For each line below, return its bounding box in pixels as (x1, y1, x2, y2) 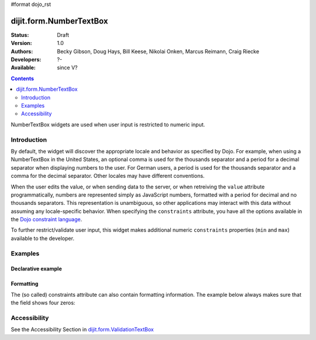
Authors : (11, 47, 33, 55)
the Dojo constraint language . (11, 216, 83, 223)
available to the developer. (11, 235, 74, 242)
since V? (57, 64, 78, 71)
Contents (11, 75, 35, 82)
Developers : (11, 56, 42, 63)
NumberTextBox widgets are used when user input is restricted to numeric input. (11, 121, 205, 128)
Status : (11, 31, 29, 38)
